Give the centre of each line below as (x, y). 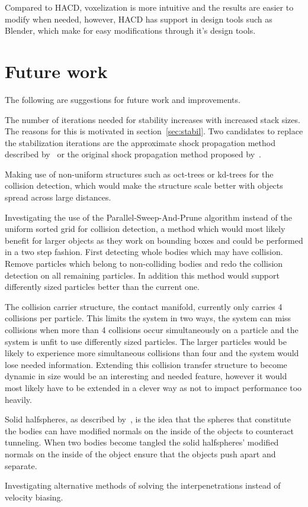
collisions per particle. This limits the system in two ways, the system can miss (148, 318)
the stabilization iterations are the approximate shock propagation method (140, 142)
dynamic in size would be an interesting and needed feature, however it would (146, 376)
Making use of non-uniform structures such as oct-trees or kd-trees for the (139, 174)
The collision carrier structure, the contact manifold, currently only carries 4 (144, 306)
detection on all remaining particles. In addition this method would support (142, 275)
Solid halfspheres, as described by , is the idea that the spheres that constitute (148, 419)
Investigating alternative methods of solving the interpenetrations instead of (143, 485)
